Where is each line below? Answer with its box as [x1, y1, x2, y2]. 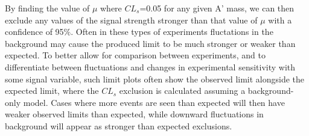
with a [268, 13, 292, 26]
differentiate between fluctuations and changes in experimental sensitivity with [5, 60, 296, 73]
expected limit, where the [5, 84, 99, 97]
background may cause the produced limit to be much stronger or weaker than [5, 37, 296, 49]
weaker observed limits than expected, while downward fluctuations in [5, 108, 264, 120]
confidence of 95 [5, 25, 64, 38]
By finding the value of [5, 2, 90, 14]
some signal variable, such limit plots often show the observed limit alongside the [5, 72, 305, 85]
